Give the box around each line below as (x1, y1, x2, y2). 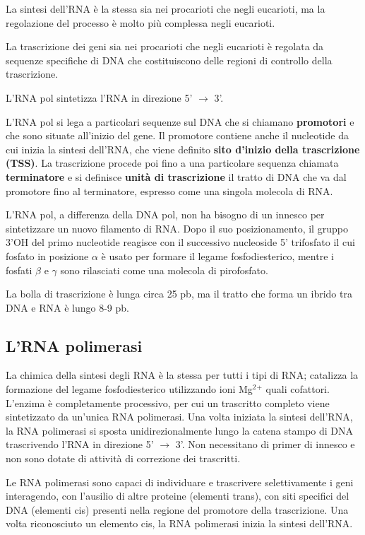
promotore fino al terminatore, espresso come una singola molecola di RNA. (6, 183, 333, 198)
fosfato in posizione (6, 248, 89, 263)
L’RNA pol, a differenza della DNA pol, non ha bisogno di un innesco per (6, 207, 325, 222)
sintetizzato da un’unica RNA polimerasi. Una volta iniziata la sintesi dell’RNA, (6, 409, 353, 424)
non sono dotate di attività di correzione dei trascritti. (6, 451, 241, 466)
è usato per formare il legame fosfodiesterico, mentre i (101, 248, 334, 263)
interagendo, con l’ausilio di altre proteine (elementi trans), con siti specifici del (6, 488, 349, 503)
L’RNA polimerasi (6, 334, 143, 356)
